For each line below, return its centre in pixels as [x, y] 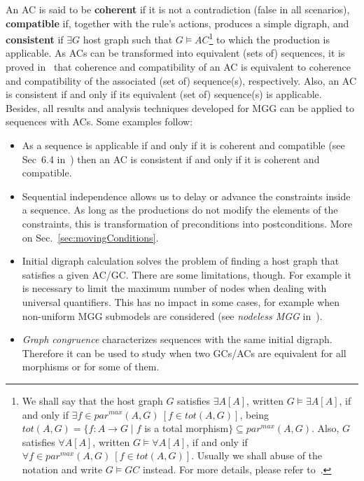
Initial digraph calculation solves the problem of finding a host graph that [181, 261]
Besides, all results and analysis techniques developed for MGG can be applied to [180, 107]
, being [254, 414]
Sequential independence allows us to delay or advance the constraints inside [186, 196]
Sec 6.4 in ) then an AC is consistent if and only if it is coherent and [171, 159]
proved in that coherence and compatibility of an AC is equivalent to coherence [178, 67]
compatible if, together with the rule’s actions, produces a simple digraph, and [177, 23]
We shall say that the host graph [92, 400]
